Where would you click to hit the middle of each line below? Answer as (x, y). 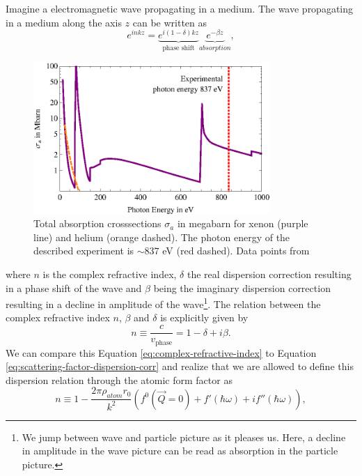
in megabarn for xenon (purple (243, 223)
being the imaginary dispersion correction (242, 287)
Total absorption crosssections (97, 223)
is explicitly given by (204, 317)
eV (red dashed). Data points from (236, 251)
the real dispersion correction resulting (269, 274)
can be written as (170, 22)
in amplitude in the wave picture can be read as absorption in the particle (180, 451)
